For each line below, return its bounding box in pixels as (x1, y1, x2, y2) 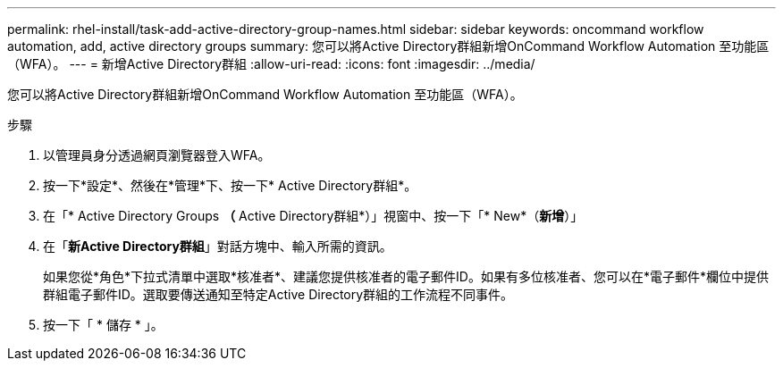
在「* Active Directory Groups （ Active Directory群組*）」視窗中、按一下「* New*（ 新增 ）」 (43, 208, 584, 223)
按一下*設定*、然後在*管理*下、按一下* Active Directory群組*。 (43, 178, 417, 193)
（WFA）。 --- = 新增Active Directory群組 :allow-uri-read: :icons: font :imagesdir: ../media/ (7, 56, 535, 71)
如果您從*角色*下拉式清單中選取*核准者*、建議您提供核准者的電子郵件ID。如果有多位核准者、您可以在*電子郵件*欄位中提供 (43, 269, 769, 284)
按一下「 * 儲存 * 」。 (43, 317, 164, 332)
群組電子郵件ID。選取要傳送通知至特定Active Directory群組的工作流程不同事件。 (43, 287, 514, 302)
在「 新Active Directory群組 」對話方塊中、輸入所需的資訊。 (43, 238, 392, 254)
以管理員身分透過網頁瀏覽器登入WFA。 (43, 147, 271, 163)
